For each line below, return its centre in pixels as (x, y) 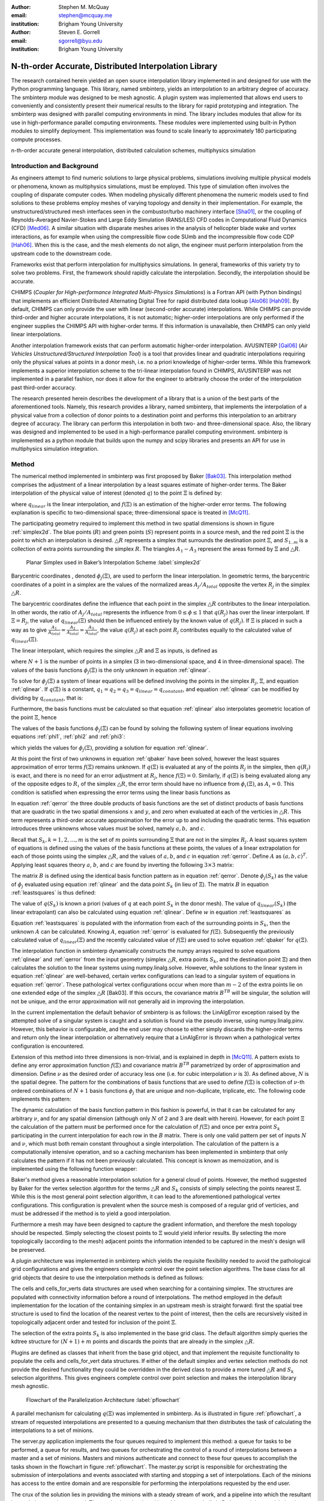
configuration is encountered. (48, 1046)
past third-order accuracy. (43, 387)
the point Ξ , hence (34, 717)
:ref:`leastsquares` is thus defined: (53, 892)
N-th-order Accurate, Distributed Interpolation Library (114, 66)
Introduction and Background (55, 166)
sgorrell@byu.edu (80, 41)
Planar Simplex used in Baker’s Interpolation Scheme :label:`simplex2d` (114, 562)
